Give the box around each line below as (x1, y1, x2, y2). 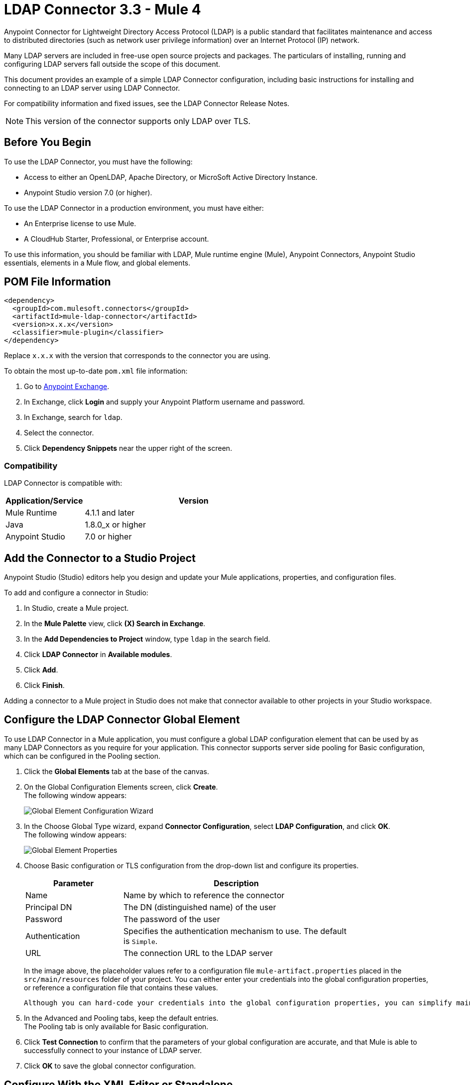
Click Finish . (24, 681, 65, 690)
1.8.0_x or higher (85, 520, 146, 530)
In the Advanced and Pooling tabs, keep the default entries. (24, 1013, 219, 1022)
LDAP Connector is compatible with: (4, 479, 122, 488)
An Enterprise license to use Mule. (24, 219, 136, 228)
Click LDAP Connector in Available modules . (24, 650, 172, 659)
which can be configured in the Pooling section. (4, 751, 161, 760)
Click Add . (24, 666, 58, 675)
